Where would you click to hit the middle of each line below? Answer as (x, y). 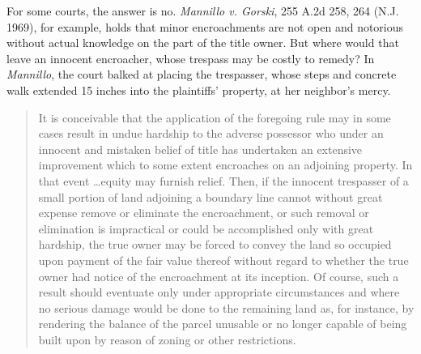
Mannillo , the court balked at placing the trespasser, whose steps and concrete (202, 74)
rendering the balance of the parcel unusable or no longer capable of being (223, 324)
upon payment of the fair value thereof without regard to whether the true (223, 260)
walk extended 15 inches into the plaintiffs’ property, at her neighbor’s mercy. (199, 90)
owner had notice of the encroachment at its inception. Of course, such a (219, 276)
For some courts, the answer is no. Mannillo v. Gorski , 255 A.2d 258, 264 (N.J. (203, 11)
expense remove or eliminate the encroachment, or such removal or (204, 213)
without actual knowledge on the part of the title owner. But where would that (203, 43)
